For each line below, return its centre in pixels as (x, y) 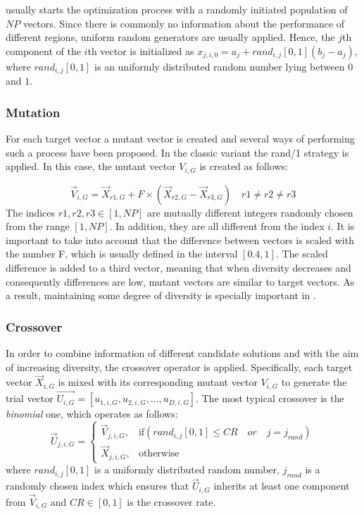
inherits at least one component (282, 486)
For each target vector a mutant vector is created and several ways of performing (180, 139)
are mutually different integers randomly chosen (250, 212)
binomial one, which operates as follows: (92, 414)
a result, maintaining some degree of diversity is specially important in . (161, 295)
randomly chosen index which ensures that (98, 486)
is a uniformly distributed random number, (187, 469)
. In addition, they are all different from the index (217, 226)
